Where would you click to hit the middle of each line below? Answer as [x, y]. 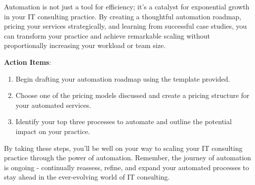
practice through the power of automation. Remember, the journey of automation [128, 158]
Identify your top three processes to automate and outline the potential [124, 121]
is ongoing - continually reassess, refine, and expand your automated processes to [127, 167]
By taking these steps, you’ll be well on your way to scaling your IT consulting [123, 148]
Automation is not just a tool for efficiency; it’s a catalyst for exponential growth [127, 6]
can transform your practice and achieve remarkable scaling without [107, 35]
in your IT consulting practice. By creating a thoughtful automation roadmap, [123, 16]
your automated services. [53, 105]
